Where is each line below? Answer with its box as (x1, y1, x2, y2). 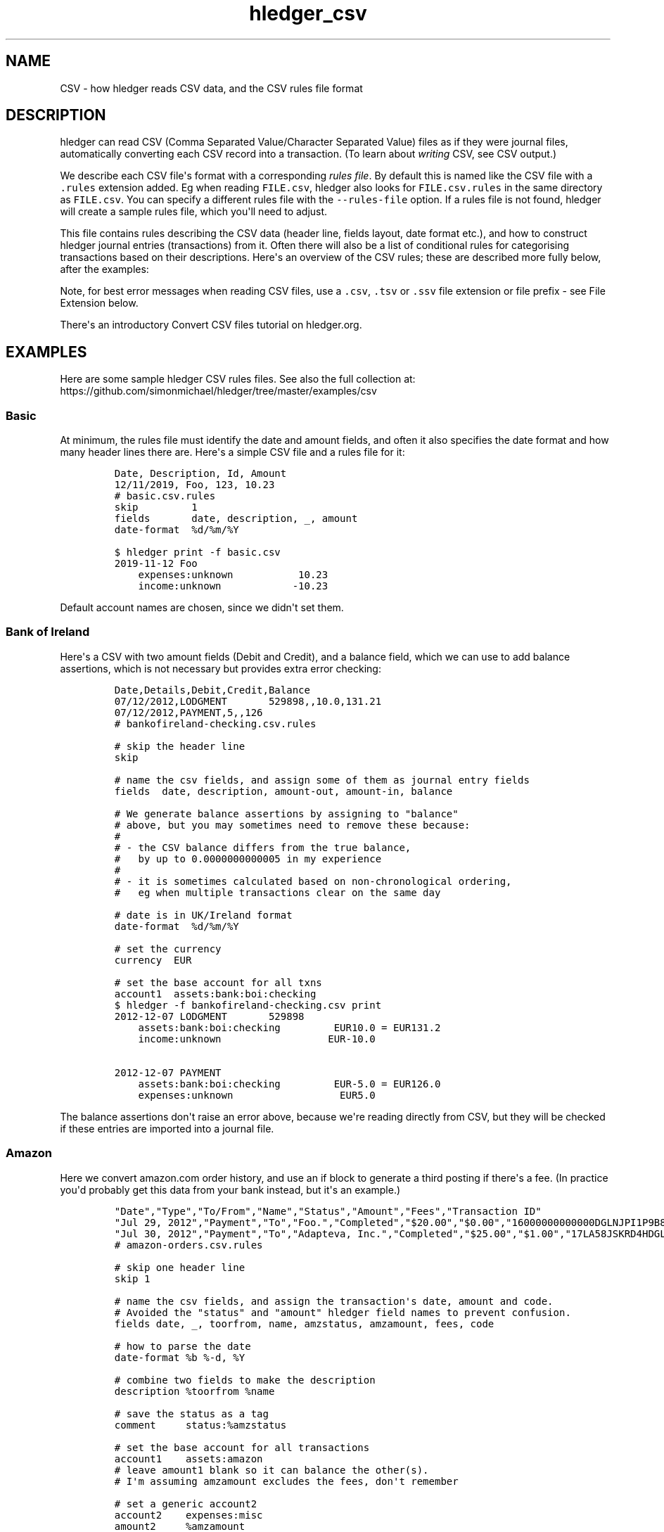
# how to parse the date (114, 1340, 251, 1352)
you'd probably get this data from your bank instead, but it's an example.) (60, 1183, 401, 1196)
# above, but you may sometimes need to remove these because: (114, 819, 471, 831)
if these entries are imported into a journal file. (60, 1122, 274, 1135)
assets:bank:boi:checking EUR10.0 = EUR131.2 (138, 1021, 441, 1033)
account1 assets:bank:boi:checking (114, 988, 317, 1000)
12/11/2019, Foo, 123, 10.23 (114, 479, 275, 491)
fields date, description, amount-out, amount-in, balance (114, 785, 453, 797)
